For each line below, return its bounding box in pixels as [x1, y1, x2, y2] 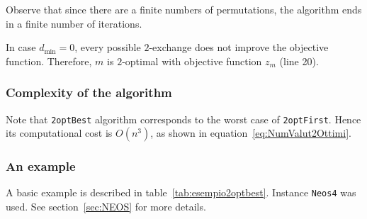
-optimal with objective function [122, 53, 262, 68]
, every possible [74, 40, 141, 55]
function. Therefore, [6, 53, 92, 68]
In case [6, 40, 36, 55]
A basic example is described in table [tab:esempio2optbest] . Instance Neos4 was [6, 185, 356, 200]
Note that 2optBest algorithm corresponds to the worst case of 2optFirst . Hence [6, 111, 361, 126]
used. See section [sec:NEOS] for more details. [6, 199, 206, 214]
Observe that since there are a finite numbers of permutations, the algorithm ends [6, 2, 362, 16]
